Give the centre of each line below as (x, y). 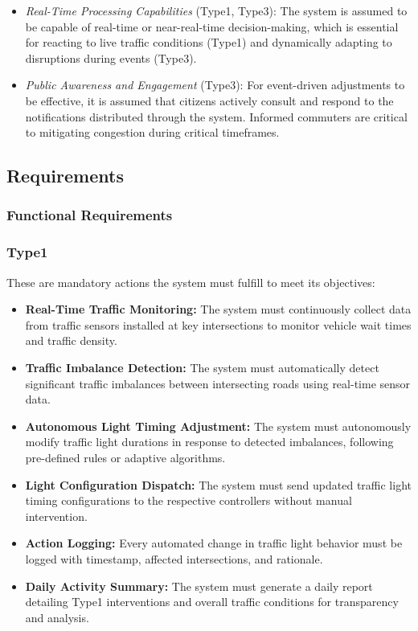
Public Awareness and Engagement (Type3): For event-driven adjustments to (215, 85)
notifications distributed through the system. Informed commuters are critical (216, 116)
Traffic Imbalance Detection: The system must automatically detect (202, 367)
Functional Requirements (90, 215)
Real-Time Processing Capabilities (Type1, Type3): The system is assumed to (216, 10)
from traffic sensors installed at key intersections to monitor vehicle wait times (218, 324)
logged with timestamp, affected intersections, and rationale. (174, 558)
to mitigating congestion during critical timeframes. (152, 132)
